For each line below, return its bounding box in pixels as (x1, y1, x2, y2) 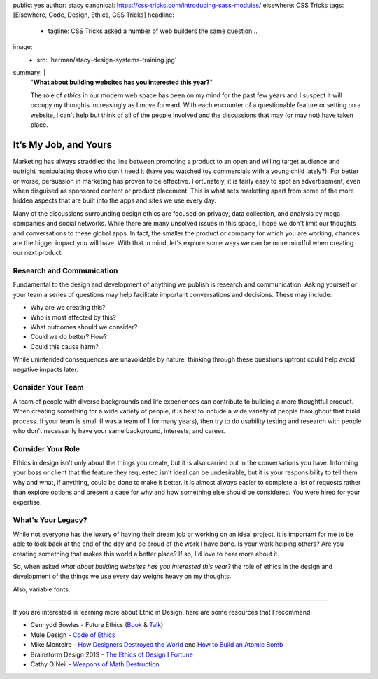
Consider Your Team (13, 383, 84, 392)
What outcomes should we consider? (30, 323, 138, 331)
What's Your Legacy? (13, 515, 87, 525)
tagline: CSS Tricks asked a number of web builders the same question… (48, 27, 258, 35)
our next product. (13, 249, 63, 257)
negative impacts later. (13, 365, 78, 373)
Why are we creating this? (30, 303, 106, 312)
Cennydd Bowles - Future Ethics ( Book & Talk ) (30, 621, 164, 629)
